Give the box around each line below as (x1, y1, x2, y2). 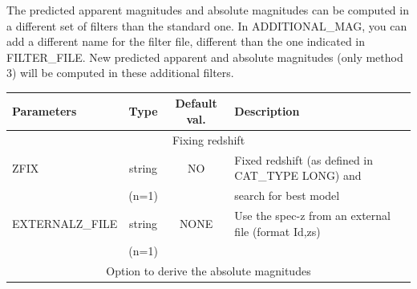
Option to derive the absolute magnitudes (106, 263, 311, 279)
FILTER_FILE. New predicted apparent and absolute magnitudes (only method (6, 48, 403, 65)
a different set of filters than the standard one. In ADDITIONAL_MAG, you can (6, 17, 407, 34)
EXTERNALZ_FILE (12, 214, 118, 231)
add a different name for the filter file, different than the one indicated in (6, 33, 366, 50)
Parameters (12, 103, 77, 120)
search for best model (234, 187, 340, 204)
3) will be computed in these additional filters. (6, 64, 234, 81)
